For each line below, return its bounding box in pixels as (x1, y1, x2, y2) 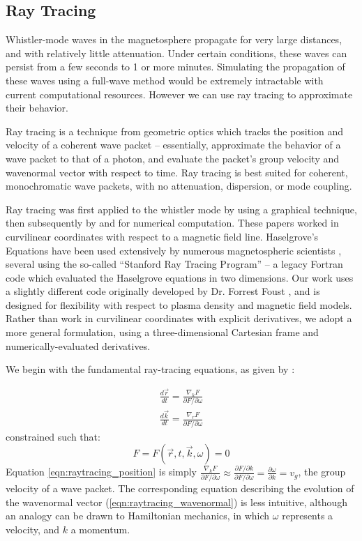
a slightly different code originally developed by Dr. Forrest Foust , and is (6, 284, 320, 298)
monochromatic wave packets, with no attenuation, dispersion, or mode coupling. (6, 178, 352, 193)
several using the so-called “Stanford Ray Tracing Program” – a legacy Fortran (6, 257, 343, 271)
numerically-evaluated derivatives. (6, 338, 151, 353)
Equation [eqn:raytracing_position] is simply (6, 464, 197, 479)
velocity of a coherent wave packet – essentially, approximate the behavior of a (6, 137, 341, 152)
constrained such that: (6, 429, 100, 443)
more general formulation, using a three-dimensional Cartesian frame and (6, 325, 319, 340)
